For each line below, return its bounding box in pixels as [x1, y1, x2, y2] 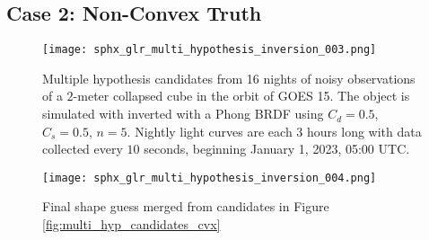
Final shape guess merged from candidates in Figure [42, 197, 329, 216]
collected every [42, 139, 123, 158]
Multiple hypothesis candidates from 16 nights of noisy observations [42, 68, 416, 87]
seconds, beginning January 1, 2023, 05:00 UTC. [144, 139, 410, 158]
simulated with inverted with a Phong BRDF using [42, 104, 324, 123]
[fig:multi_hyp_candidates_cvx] [42, 215, 221, 234]
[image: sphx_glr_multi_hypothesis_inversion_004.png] [42, 171, 377, 184]
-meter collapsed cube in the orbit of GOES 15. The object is [73, 86, 410, 105]
